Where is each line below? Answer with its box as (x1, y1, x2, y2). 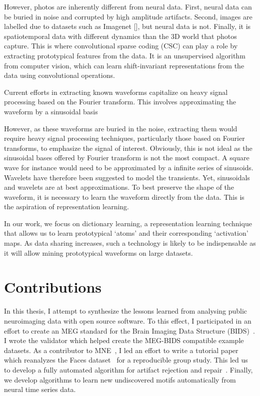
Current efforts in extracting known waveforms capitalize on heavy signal (4, 86, 228, 97)
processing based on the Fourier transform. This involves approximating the (4, 96, 236, 107)
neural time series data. (4, 384, 76, 395)
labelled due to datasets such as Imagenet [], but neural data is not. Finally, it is (4, 21, 251, 31)
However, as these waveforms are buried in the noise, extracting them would (4, 123, 237, 133)
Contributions (4, 277, 102, 297)
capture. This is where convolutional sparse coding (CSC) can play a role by (4, 40, 238, 51)
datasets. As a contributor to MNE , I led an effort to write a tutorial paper (4, 345, 238, 355)
